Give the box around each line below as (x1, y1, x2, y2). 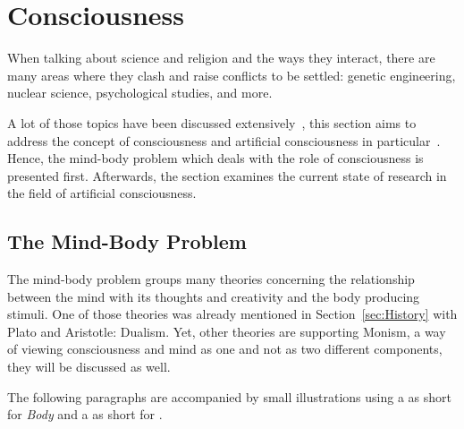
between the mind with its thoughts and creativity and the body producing (7, 287, 420, 305)
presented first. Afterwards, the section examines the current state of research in (7, 166, 447, 184)
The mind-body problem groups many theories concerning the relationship (7, 270, 415, 288)
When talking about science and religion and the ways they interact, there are (7, 48, 435, 67)
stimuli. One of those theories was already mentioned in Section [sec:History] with (7, 305, 458, 323)
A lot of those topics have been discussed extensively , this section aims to (7, 113, 417, 132)
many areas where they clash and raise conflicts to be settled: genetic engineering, (7, 65, 456, 84)
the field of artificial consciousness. (7, 184, 197, 202)
